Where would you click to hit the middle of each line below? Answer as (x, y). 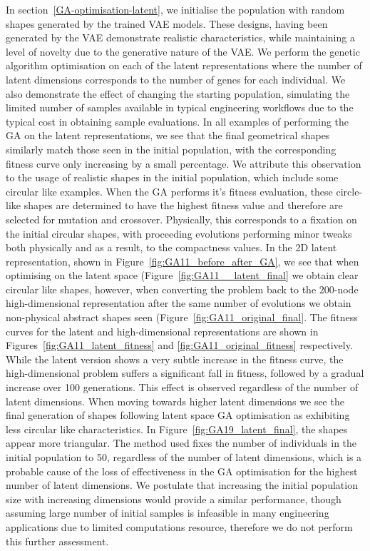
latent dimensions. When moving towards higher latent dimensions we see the (175, 401)
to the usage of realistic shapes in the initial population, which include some (172, 177)
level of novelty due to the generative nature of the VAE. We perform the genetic (183, 51)
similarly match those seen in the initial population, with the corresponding (171, 149)
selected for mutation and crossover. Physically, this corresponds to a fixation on (181, 219)
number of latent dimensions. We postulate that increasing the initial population (182, 485)
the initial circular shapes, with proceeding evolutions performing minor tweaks (179, 233)
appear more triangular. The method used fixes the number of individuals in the (181, 443)
